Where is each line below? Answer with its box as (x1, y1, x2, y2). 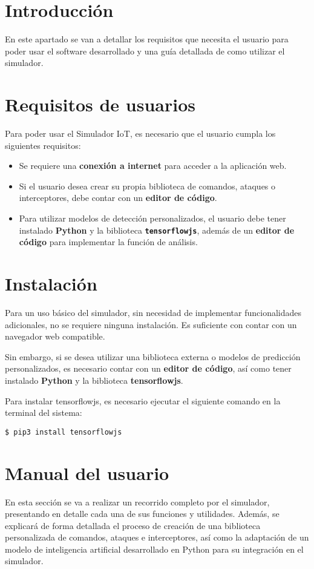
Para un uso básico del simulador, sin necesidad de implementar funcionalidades (5, 306, 302, 318)
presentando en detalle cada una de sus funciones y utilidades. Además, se (5, 507, 280, 520)
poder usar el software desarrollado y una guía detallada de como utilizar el (5, 44, 285, 57)
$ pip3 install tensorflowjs (5, 427, 122, 436)
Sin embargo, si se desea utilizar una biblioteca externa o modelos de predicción (5, 350, 301, 363)
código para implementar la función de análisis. (19, 235, 198, 248)
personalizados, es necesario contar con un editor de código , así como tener (5, 362, 292, 375)
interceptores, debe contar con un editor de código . (19, 191, 217, 204)
